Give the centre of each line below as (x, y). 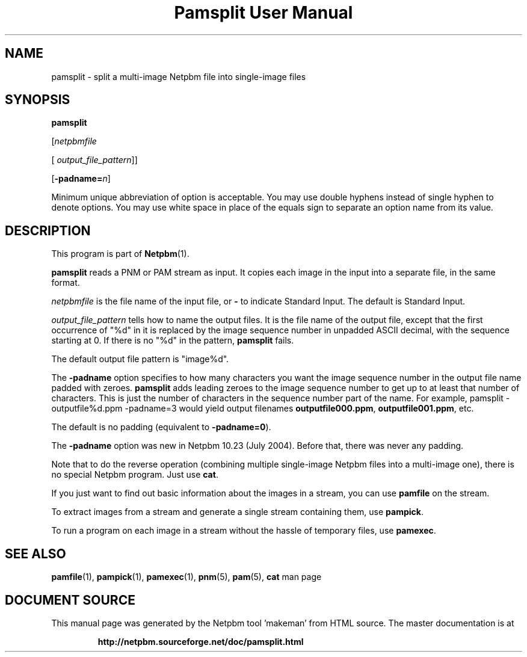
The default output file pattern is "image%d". (140, 359)
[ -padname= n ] (81, 179)
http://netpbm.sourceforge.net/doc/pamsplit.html (201, 641)
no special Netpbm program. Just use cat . (135, 475)
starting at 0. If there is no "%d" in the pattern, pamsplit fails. (173, 341)
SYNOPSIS (38, 100)
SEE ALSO (35, 554)
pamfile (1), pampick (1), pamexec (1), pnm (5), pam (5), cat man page (186, 577)
